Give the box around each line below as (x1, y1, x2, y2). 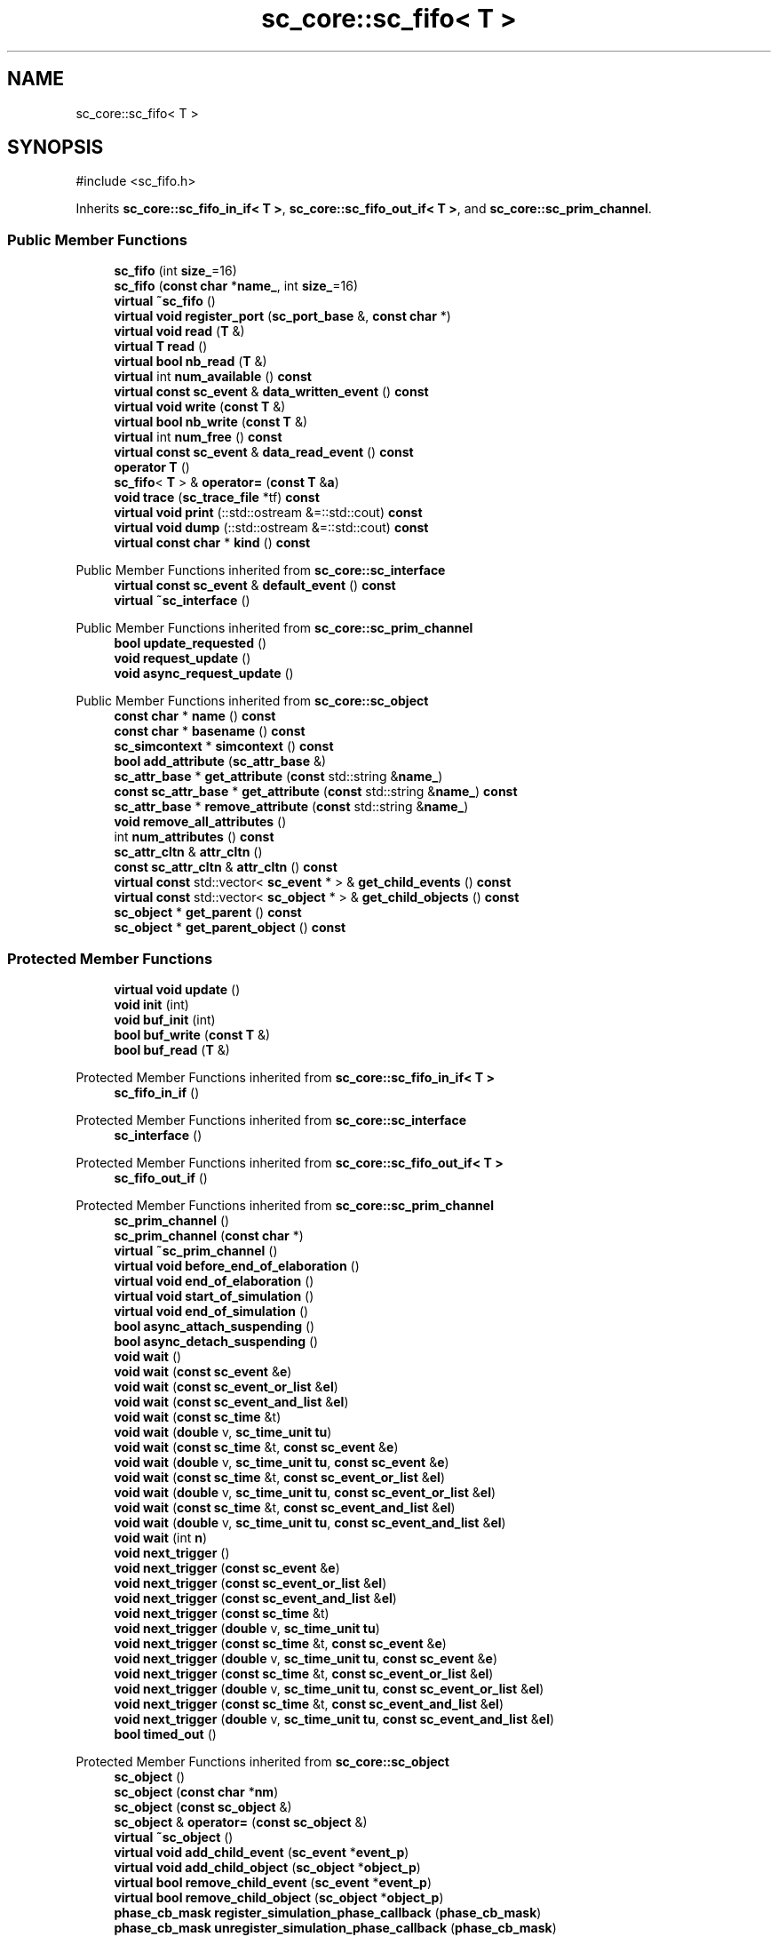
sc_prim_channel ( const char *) (114, 1227, 304, 1243)
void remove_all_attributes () (114, 814, 287, 830)
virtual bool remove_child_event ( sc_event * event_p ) (114, 1874, 433, 1890)
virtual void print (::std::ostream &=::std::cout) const (114, 505, 423, 521)
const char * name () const (114, 708, 276, 724)
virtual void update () (114, 981, 241, 997)
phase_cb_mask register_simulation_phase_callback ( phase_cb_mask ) (114, 1904, 542, 1920)
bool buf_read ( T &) (114, 1041, 230, 1057)
